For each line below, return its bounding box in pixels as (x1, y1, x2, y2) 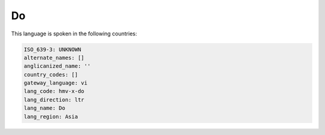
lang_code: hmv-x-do (23, 88, 84, 95)
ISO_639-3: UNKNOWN (23, 46, 81, 53)
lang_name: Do (23, 105, 66, 112)
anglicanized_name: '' (23, 63, 91, 70)
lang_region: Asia (23, 113, 78, 120)
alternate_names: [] (23, 54, 84, 61)
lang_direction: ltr (23, 96, 84, 103)
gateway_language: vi (23, 80, 88, 86)
